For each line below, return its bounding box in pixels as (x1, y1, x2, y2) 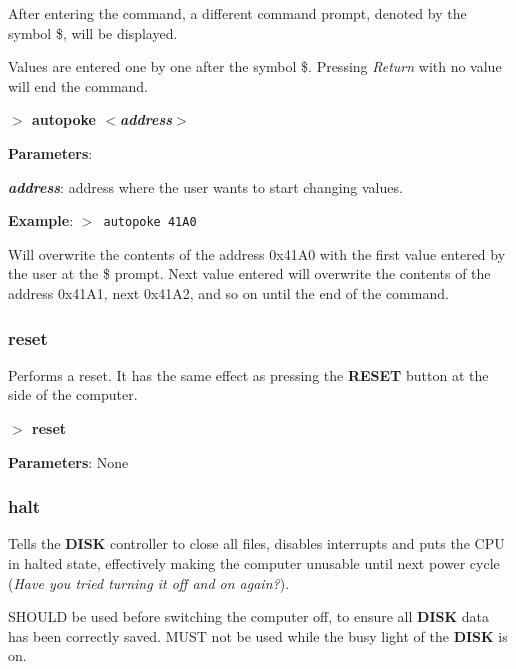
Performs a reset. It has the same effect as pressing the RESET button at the (8, 364, 489, 385)
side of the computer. (8, 384, 138, 405)
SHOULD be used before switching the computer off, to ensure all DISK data (8, 606, 489, 627)
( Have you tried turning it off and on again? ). (8, 572, 290, 593)
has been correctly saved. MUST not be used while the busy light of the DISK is (8, 625, 508, 646)
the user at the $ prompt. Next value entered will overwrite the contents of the (8, 263, 491, 284)
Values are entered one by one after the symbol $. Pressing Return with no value (8, 56, 502, 77)
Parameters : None (8, 451, 129, 472)
